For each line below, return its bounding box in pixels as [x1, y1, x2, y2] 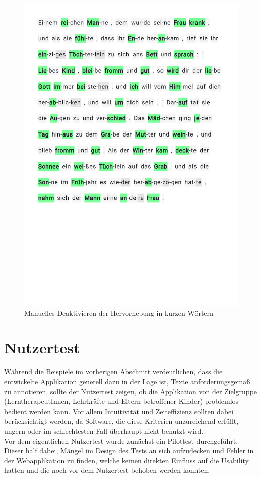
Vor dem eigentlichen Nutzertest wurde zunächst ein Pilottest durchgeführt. [4, 435, 238, 446]
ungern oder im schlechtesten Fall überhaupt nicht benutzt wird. [4, 425, 204, 436]
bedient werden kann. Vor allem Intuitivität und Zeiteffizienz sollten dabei [4, 405, 234, 416]
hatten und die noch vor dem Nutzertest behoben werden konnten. [4, 465, 210, 475]
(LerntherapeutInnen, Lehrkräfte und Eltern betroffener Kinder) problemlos [4, 396, 239, 406]
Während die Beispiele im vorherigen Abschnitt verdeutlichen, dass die [4, 366, 223, 377]
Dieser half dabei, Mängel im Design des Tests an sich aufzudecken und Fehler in [4, 445, 254, 456]
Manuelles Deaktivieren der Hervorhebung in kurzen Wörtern [24, 307, 214, 318]
